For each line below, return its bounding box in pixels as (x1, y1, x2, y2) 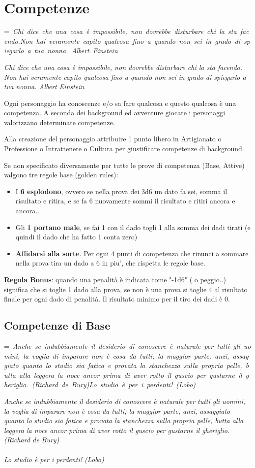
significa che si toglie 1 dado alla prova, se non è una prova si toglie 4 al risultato (4, 284, 248, 294)
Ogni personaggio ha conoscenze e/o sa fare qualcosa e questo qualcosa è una (4, 98, 236, 108)
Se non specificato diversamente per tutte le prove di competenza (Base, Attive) (4, 160, 245, 170)
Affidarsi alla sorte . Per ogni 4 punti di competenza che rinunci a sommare (15, 248, 249, 258)
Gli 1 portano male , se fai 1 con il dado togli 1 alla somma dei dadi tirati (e (15, 222, 251, 232)
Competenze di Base (4, 318, 111, 333)
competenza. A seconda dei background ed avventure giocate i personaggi (4, 107, 226, 118)
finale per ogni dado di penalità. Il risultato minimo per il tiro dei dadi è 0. (4, 294, 230, 304)
